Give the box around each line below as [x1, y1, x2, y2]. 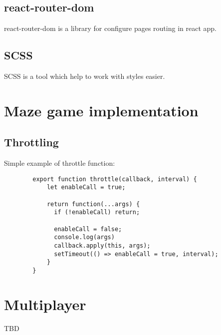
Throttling [4, 134, 59, 150]
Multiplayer [4, 294, 86, 314]
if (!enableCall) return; [54, 209, 140, 216]
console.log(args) [54, 234, 115, 241]
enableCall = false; [54, 225, 122, 233]
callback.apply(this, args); [54, 242, 151, 250]
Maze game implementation [4, 100, 199, 120]
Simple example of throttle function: [4, 158, 115, 168]
